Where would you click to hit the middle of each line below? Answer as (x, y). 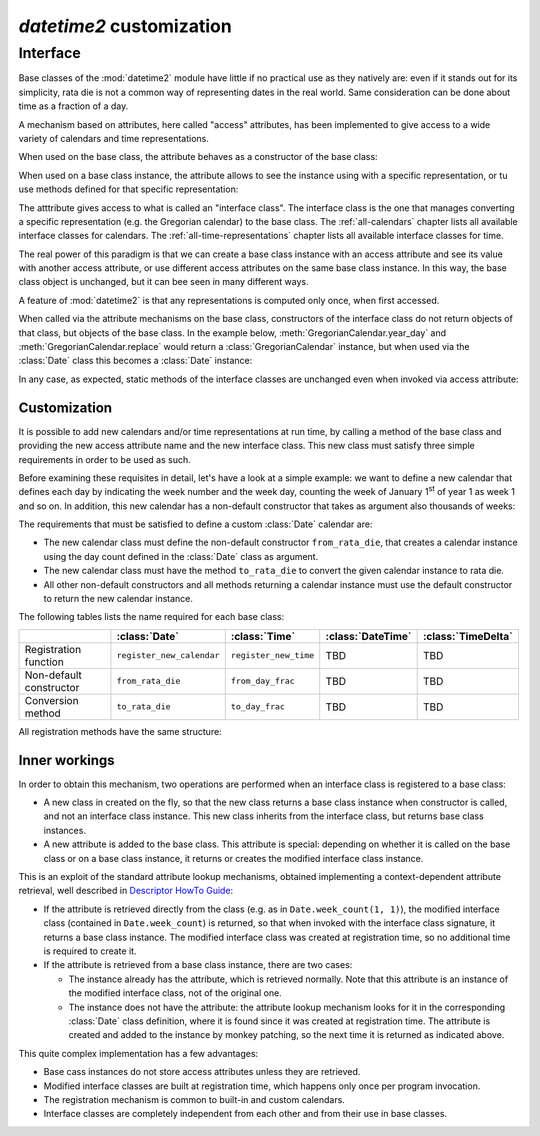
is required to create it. (90, 951)
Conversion (51, 700)
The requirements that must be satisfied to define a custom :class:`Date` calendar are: (195, 524)
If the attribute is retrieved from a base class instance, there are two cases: (198, 965)
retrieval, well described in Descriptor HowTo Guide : (126, 891)
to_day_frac (257, 706)
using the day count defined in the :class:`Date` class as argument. (181, 556)
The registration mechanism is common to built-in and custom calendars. (194, 1099)
